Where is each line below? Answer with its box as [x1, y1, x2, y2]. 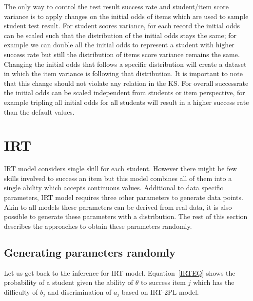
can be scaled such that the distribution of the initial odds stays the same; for [4, 30, 237, 40]
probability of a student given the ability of [4, 277, 133, 287]
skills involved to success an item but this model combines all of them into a [4, 173, 232, 183]
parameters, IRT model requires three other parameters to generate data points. [4, 192, 243, 202]
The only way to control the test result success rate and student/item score [4, 1, 229, 11]
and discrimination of [47, 286, 112, 297]
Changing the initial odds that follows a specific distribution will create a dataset [4, 59, 247, 69]
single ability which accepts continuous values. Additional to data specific [4, 182, 223, 193]
